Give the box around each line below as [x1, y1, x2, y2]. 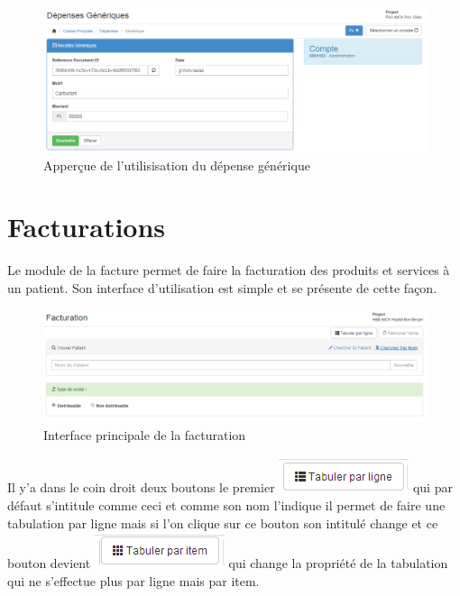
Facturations [7, 208, 166, 245]
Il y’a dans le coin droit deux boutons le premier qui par [7, 478, 453, 497]
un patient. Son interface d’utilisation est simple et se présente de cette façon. [7, 278, 437, 297]
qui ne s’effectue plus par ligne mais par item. [7, 571, 260, 590]
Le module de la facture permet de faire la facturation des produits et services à [7, 261, 450, 280]
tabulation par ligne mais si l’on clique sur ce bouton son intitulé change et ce [7, 513, 438, 532]
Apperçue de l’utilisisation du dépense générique [43, 155, 310, 174]
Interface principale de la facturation [43, 425, 246, 444]
